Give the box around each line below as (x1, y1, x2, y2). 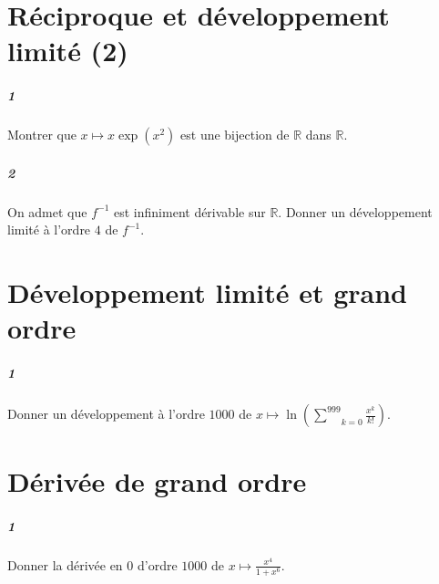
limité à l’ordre (7, 220, 91, 239)
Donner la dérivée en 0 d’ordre (7, 555, 178, 574)
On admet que (7, 202, 87, 221)
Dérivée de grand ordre (7, 463, 307, 500)
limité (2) (7, 32, 128, 69)
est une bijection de (180, 125, 290, 144)
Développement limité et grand (7, 274, 408, 311)
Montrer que (7, 125, 77, 144)
